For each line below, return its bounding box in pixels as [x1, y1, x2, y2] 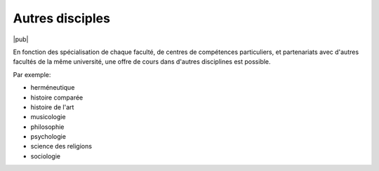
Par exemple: [13, 70, 51, 78]
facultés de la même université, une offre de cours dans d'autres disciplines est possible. [13, 57, 271, 66]
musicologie [30, 113, 66, 121]
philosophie [30, 123, 65, 131]
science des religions [30, 142, 93, 151]
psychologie [30, 132, 67, 141]
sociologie [30, 151, 61, 160]
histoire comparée [30, 93, 84, 102]
